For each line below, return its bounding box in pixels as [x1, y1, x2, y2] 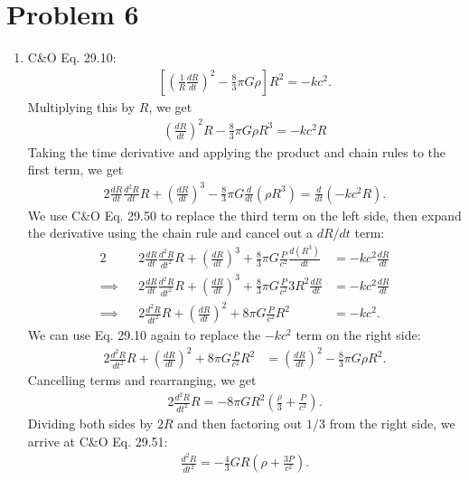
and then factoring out [177, 414, 303, 433]
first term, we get [27, 160, 124, 179]
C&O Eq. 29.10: [27, 48, 117, 67]
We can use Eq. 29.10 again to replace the [27, 325, 261, 344]
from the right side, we [329, 414, 455, 433]
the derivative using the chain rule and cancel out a [27, 223, 313, 242]
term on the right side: [295, 325, 421, 344]
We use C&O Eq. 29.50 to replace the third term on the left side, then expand [27, 205, 462, 224]
